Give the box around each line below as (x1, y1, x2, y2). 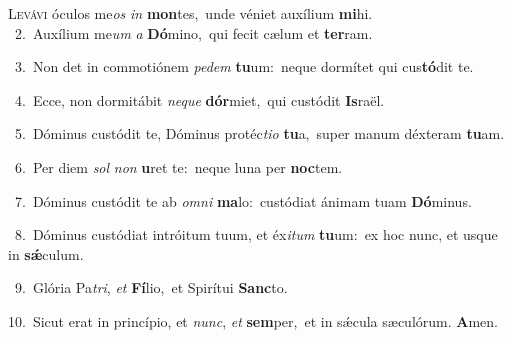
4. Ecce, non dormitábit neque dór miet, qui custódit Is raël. (14, 89, 385, 110)
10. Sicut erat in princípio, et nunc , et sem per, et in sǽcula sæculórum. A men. (8, 310, 498, 331)
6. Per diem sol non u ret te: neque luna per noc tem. (14, 156, 343, 177)
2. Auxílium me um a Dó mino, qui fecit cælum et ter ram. (14, 22, 373, 43)
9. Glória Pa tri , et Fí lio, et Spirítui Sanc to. (14, 277, 288, 298)
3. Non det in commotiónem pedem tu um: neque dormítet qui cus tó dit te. (14, 56, 474, 77)
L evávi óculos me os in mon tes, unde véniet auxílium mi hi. (8, 3, 373, 23)
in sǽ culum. (8, 243, 84, 264)
